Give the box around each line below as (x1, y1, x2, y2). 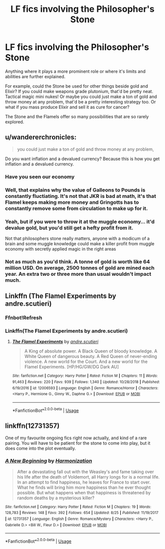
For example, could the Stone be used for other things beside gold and (5, 83, 148, 89)
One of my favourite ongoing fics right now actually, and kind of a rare (5, 435, 147, 441)
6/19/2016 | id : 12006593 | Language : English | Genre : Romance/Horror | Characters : (12, 386, 159, 390)
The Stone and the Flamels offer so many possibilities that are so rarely (5, 113, 149, 119)
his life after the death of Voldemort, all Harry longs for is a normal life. (17, 474, 160, 480)
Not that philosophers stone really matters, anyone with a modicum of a (5, 235, 150, 241)
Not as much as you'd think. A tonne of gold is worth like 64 (5, 258, 150, 265)
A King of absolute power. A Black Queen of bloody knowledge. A (24, 348, 158, 354)
